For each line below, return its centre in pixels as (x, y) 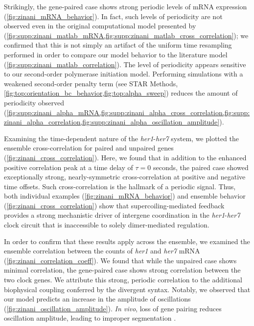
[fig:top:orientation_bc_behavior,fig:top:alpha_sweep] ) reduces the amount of (121, 93)
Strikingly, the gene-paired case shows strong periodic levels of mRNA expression (126, 6)
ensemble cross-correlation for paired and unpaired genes (89, 148)
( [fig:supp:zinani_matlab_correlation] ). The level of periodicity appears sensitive (125, 64)
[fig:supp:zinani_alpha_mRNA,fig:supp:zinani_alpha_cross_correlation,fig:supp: (128, 112)
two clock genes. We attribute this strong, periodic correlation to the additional (123, 280)
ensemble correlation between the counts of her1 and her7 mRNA (102, 251)
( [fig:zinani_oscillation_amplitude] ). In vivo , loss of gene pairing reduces (113, 308)
